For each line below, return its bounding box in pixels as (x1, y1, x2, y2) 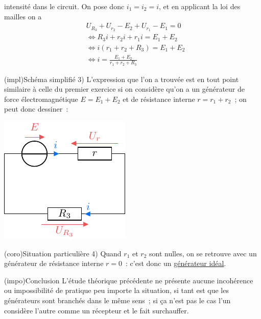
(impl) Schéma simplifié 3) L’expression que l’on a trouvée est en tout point (4, 73, 239, 84)
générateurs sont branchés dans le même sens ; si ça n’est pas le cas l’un (4, 295, 231, 305)
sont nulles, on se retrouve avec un (149, 248, 257, 258)
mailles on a (4, 11, 42, 21)
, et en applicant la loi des (159, 1, 241, 11)
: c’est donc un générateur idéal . (125, 258, 226, 269)
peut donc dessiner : (4, 103, 68, 114)
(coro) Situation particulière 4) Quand (4, 248, 122, 258)
